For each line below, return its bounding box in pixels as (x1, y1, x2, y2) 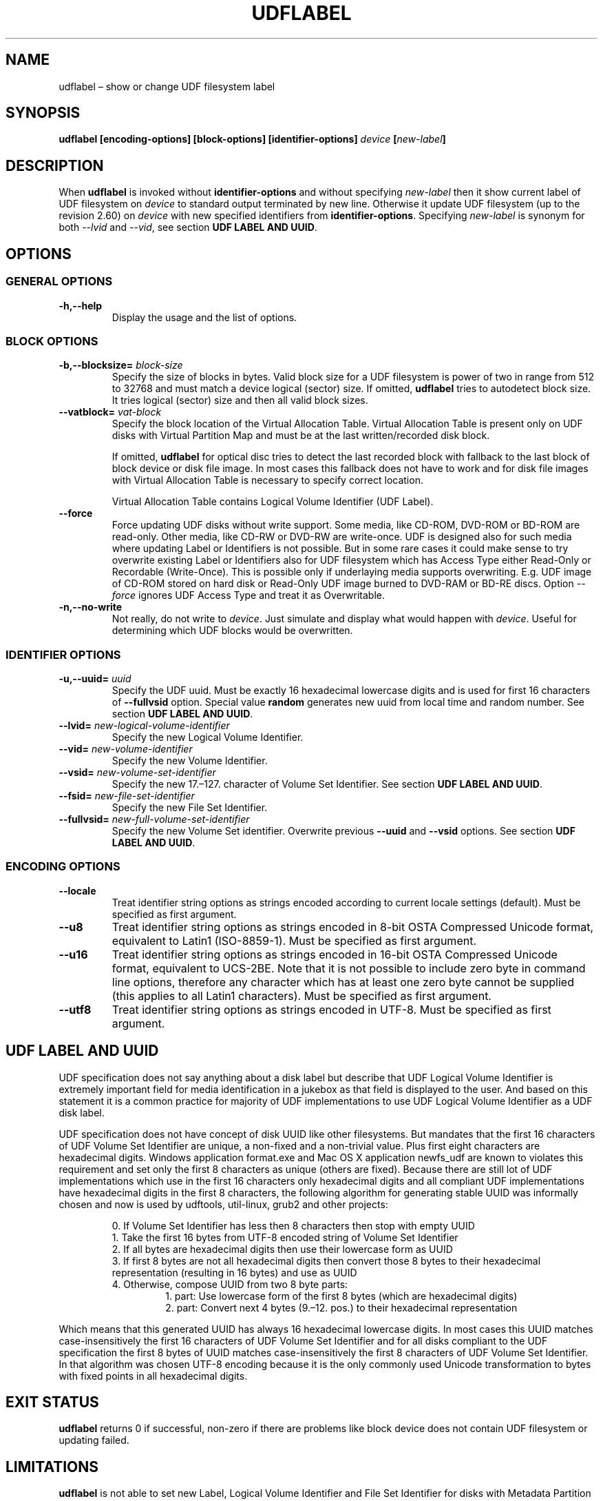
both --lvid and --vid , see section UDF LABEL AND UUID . (59, 221, 317, 234)
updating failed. (59, 1434, 129, 1447)
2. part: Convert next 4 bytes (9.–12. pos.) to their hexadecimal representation (165, 1301, 518, 1314)
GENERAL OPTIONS (6, 274, 113, 289)
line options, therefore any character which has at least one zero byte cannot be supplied (112, 974, 574, 989)
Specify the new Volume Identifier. (112, 755, 268, 766)
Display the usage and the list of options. (112, 311, 297, 323)
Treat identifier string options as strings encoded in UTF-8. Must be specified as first (112, 1002, 551, 1017)
